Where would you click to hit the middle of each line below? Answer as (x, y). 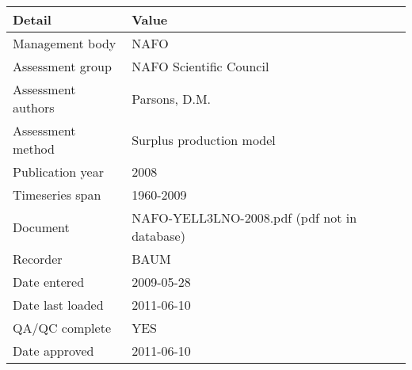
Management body (65, 43)
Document (41, 227)
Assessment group (62, 66)
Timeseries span (57, 195)
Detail (32, 19)
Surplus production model (204, 139)
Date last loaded (58, 305)
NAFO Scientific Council (200, 66)
